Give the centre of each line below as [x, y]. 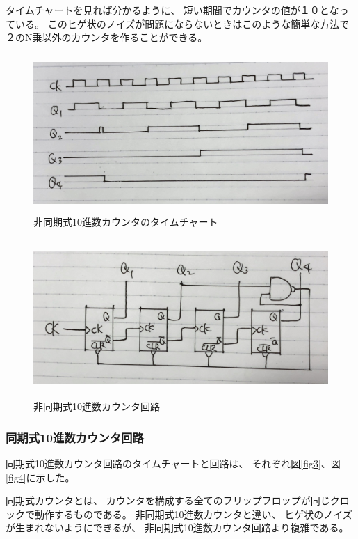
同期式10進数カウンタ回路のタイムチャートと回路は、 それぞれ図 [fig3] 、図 [173, 463]
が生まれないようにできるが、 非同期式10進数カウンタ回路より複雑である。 [177, 528]
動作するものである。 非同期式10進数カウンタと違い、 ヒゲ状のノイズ [193, 514]
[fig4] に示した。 [40, 477]
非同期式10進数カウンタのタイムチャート [126, 222]
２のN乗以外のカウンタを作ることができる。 [107, 37]
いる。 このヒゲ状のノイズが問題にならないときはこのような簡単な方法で [182, 23]
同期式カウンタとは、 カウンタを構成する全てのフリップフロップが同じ [168, 500]
